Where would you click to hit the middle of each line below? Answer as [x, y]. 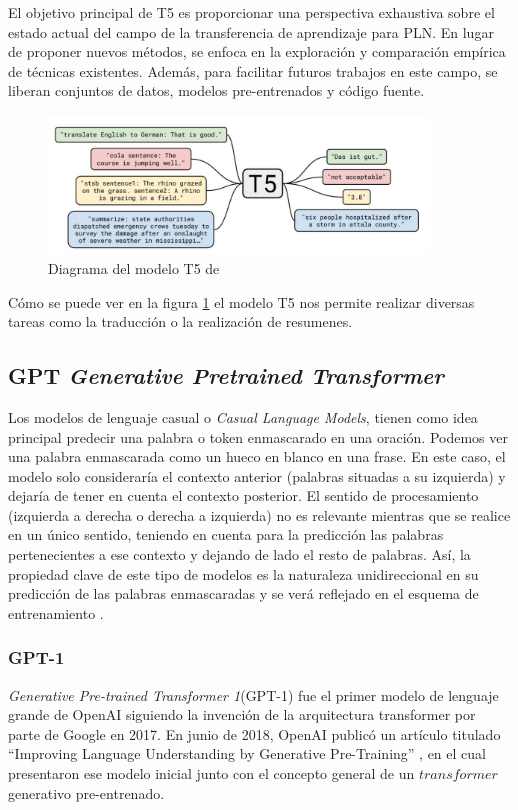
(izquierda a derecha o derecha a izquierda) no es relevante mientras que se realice [259, 514]
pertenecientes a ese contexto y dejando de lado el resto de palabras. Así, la [239, 554]
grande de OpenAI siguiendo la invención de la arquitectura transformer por [242, 714]
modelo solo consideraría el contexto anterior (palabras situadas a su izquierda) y [257, 475]
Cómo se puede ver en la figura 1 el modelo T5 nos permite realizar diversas [241, 301]
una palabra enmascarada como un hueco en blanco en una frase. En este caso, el [257, 456]
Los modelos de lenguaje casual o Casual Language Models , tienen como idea [243, 416]
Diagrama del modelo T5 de [134, 267]
